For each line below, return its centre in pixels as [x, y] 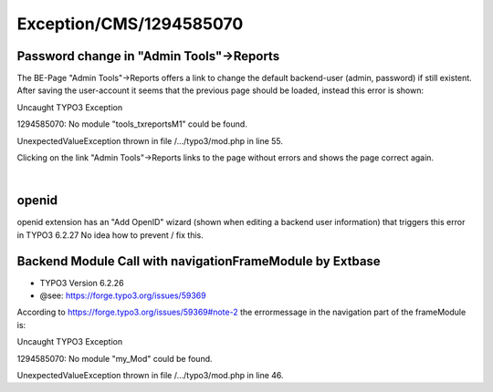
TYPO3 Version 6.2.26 [82, 283]
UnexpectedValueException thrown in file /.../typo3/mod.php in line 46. [150, 375]
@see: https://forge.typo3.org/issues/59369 [123, 295]
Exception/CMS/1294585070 [130, 24]
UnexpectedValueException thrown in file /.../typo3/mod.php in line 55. [150, 140]
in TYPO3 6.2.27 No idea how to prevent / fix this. [110, 235]
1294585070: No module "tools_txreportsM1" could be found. [132, 124]
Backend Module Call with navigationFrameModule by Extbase [199, 261]
